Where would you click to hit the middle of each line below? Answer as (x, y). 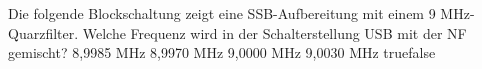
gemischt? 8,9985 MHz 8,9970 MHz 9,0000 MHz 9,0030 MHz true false (222, 52)
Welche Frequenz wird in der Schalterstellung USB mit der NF (274, 32)
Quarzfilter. (43, 32)
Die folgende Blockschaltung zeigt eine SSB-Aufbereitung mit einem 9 (222, 13)
